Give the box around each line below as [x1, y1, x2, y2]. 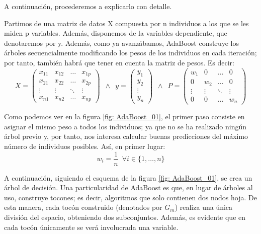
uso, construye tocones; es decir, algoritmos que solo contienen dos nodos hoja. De [4, 192, 257, 202]
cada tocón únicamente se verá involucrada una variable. [4, 221, 179, 232]
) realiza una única [175, 202, 233, 212]
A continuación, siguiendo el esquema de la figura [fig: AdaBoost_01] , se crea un [4, 172, 252, 183]
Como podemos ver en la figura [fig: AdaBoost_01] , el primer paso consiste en [4, 111, 245, 122]
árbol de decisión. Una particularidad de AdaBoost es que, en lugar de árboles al [4, 182, 253, 193]
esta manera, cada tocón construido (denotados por [4, 202, 162, 212]
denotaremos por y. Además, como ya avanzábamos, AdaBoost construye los [4, 37, 239, 48]
